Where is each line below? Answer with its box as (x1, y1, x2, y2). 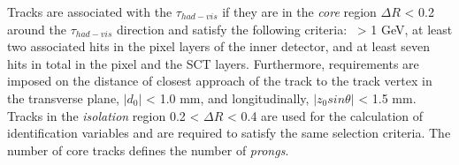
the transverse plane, (7, 88, 120, 107)
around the (7, 19, 66, 38)
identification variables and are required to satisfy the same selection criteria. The (7, 124, 451, 142)
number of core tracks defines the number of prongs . (7, 140, 289, 159)
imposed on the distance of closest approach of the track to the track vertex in (7, 71, 432, 90)
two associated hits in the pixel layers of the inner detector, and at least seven (7, 37, 431, 56)
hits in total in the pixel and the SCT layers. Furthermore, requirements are (7, 54, 419, 72)
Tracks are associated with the (7, 3, 172, 20)
